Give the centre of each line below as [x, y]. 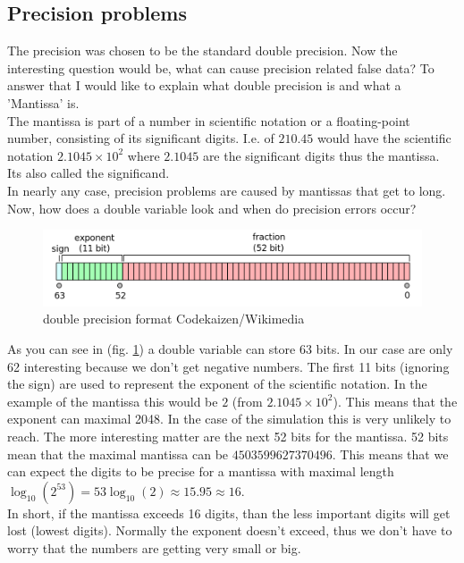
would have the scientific [384, 138]
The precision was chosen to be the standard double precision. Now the [202, 50]
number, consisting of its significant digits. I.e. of [141, 138]
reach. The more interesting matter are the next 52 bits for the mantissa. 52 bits [228, 436]
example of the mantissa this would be [113, 401]
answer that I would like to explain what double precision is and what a [204, 85]
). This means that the [395, 401]
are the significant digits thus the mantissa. [321, 155]
